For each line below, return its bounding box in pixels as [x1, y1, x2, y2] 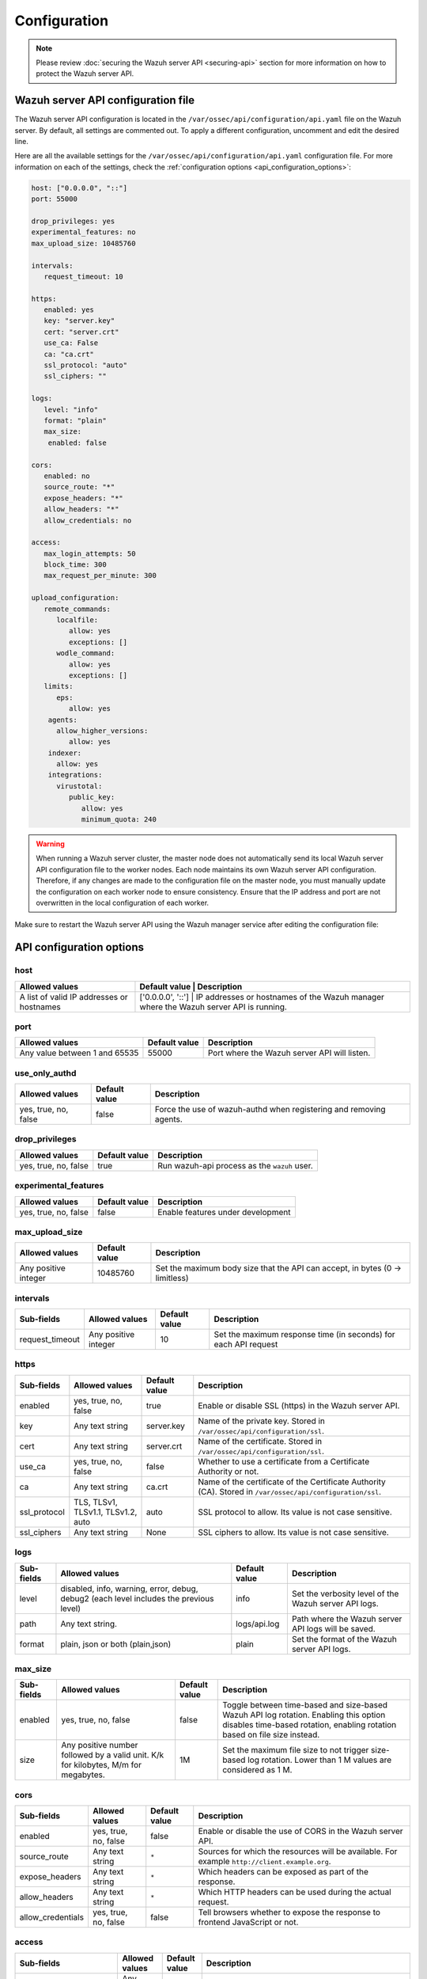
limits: [43, 682, 74, 691]
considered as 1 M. [222, 1764, 293, 1776]
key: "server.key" [43, 317, 115, 325]
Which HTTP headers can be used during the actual [198, 1886, 391, 1897]
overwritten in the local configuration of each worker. [36, 898, 210, 907]
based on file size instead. [222, 1730, 320, 1741]
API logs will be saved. [291, 1623, 376, 1634]
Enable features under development [157, 1206, 291, 1217]
